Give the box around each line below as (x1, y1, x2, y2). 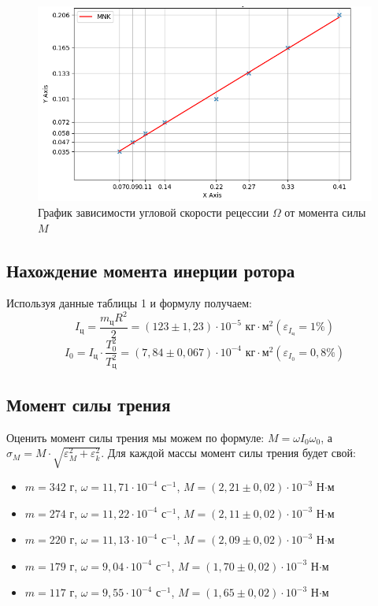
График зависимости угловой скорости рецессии (38, 203, 269, 220)
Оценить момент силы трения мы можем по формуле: (6, 429, 265, 445)
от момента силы (284, 203, 366, 220)
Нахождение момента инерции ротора (6, 258, 295, 282)
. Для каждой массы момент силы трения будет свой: (101, 444, 356, 461)
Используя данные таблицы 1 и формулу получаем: (6, 295, 252, 311)
